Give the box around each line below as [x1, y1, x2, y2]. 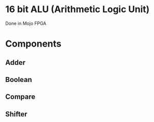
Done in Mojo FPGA [5, 20, 47, 26]
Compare [5, 93, 36, 101]
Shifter [5, 110, 28, 118]
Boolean [5, 75, 32, 84]
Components [5, 38, 62, 50]
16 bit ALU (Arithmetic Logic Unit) [5, 4, 150, 15]
